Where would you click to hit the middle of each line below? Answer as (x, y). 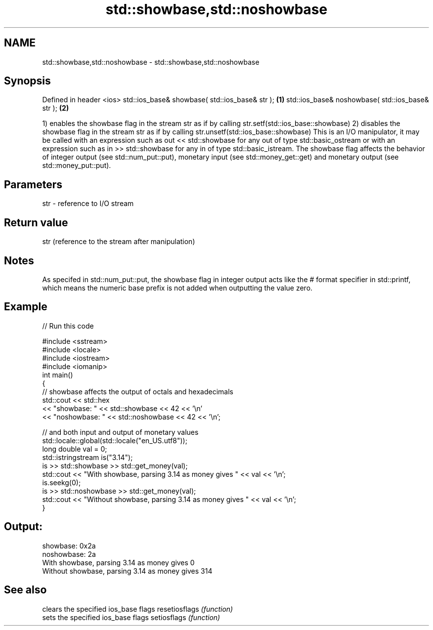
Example (26, 307)
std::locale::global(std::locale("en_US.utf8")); (115, 440)
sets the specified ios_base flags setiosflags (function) (131, 617)
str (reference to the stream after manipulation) (119, 242)
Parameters (33, 184)
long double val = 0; (75, 449)
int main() (58, 375)
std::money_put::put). (77, 166)
